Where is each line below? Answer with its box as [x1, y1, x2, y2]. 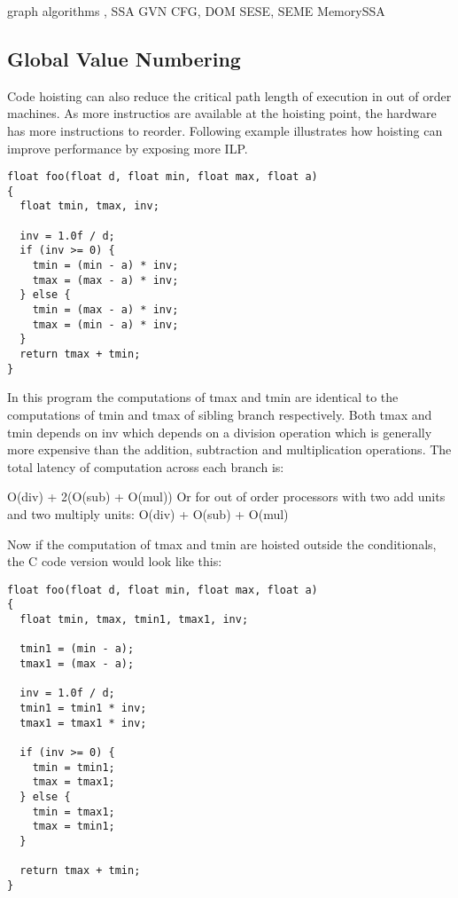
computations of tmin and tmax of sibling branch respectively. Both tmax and [7, 405, 432, 423]
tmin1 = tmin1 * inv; [19, 701, 147, 714]
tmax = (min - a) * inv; [32, 318, 179, 331]
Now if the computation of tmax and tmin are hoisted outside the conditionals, [7, 534, 437, 553]
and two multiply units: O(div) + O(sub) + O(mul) [7, 504, 289, 523]
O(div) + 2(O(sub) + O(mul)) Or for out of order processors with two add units [7, 487, 446, 506]
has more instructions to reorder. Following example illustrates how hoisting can [7, 121, 443, 139]
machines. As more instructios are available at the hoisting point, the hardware [7, 104, 437, 122]
